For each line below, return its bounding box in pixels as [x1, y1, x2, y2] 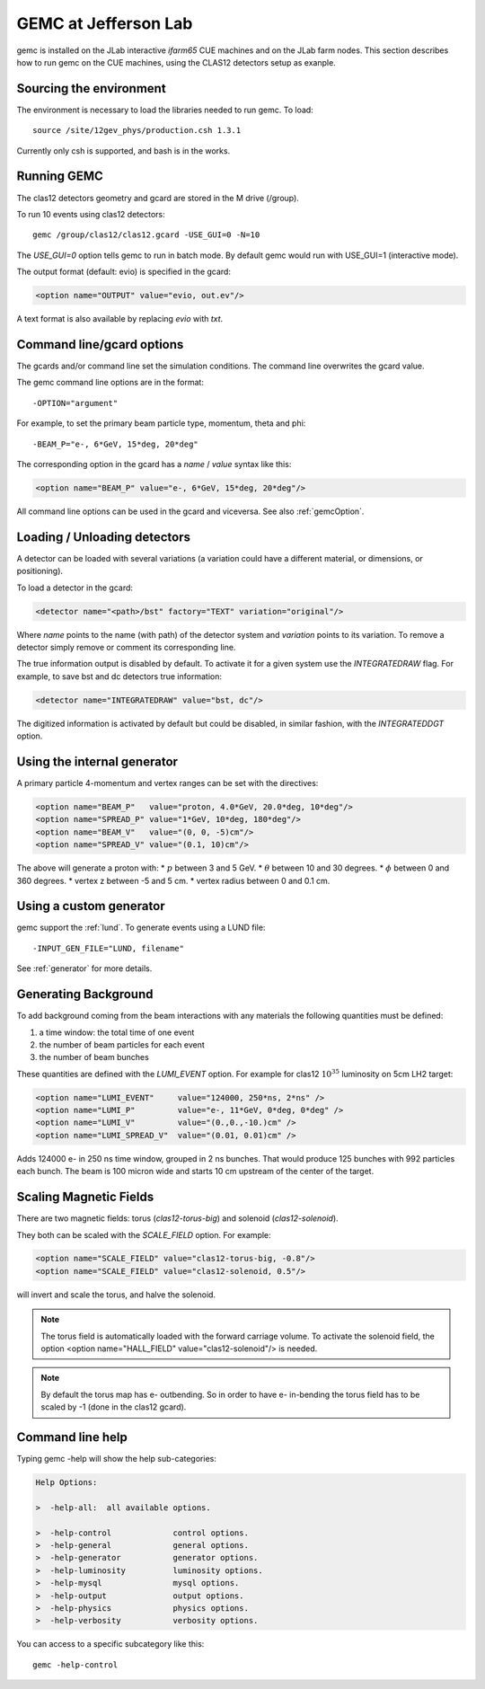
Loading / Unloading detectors [16, 529, 190, 544]
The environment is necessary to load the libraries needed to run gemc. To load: [16, 104, 313, 115]
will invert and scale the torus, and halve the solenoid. [16, 1289, 216, 1300]
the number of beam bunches [39, 1052, 150, 1063]
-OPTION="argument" [32, 398, 119, 408]
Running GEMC [16, 169, 103, 184]
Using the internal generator [16, 754, 179, 769]
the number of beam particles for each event [39, 1039, 206, 1050]
